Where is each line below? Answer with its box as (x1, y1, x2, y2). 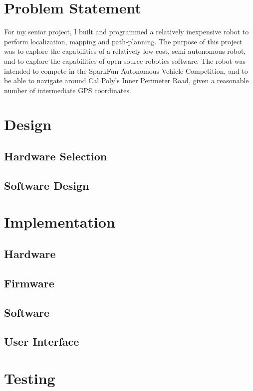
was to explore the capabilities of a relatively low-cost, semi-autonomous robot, (4, 46, 246, 56)
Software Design (4, 177, 89, 193)
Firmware (4, 275, 54, 290)
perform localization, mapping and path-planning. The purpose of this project (4, 36, 243, 46)
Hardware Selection (4, 148, 107, 164)
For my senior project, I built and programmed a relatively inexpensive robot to (4, 26, 249, 37)
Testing (4, 368, 55, 388)
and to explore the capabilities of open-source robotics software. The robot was (4, 55, 246, 66)
